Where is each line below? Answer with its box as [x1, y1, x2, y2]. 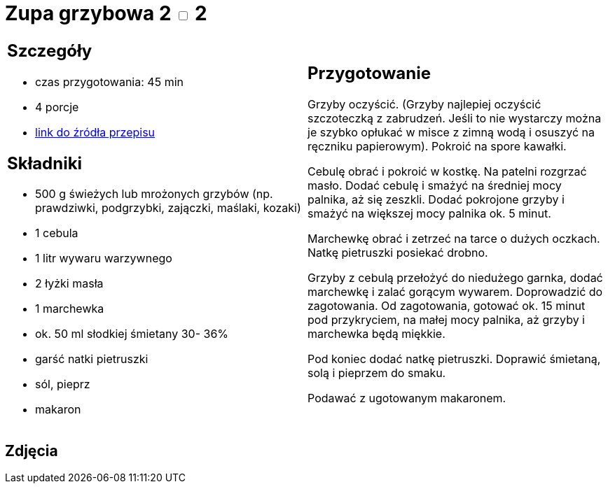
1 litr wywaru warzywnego [35, 251, 172, 266]
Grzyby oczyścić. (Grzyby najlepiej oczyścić [308, 97, 541, 112]
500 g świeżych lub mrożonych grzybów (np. [35, 187, 273, 201]
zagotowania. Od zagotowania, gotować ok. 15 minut [308, 299, 586, 313]
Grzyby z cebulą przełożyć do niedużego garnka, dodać [308, 271, 603, 285]
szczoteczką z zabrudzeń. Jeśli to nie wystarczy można [308, 111, 602, 126]
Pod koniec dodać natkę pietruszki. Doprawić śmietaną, [308, 352, 601, 367]
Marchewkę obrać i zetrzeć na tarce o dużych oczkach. [308, 232, 600, 246]
